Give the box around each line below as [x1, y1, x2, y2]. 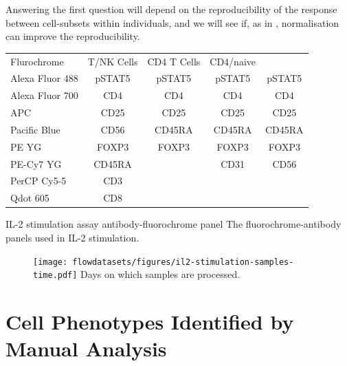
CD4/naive [210, 54, 256, 68]
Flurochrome [10, 54, 64, 68]
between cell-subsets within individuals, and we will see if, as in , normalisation [5, 15, 339, 30]
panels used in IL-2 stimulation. [5, 230, 139, 244]
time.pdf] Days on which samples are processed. [33, 267, 240, 281]
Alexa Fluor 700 [10, 88, 78, 103]
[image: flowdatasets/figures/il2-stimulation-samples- [33, 257, 294, 267]
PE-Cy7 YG [10, 156, 62, 171]
